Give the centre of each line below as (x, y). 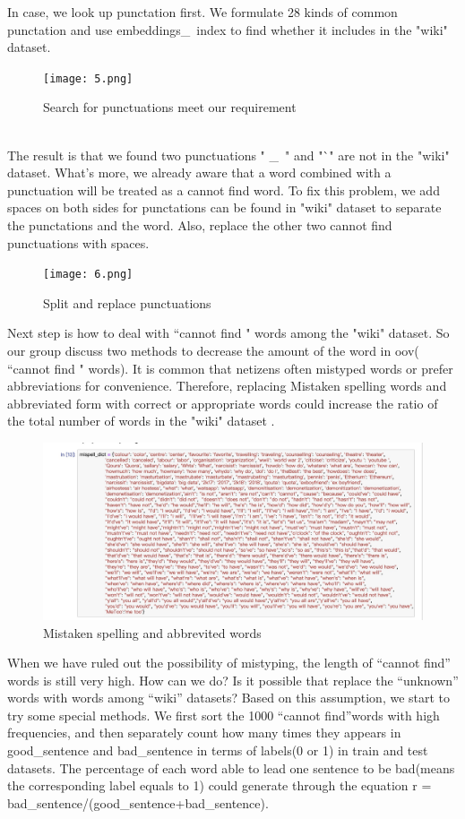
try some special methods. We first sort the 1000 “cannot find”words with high (224, 715)
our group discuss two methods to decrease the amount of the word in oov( (213, 351)
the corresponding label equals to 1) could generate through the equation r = (220, 785)
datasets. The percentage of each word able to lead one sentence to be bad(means (231, 767)
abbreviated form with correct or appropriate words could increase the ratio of (223, 403)
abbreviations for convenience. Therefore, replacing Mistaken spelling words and (227, 386)
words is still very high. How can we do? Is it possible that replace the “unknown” (233, 680)
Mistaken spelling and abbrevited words (152, 632)
